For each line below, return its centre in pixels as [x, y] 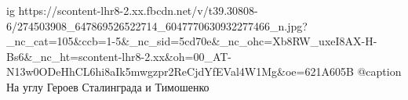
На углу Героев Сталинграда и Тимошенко [108, 86]
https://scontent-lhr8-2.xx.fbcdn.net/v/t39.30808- [138, 10]
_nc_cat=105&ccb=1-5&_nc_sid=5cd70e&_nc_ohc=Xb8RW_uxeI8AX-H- [192, 41]
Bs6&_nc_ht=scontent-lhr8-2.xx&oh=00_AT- [119, 56]
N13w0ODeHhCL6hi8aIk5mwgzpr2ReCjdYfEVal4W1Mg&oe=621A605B [180, 71]
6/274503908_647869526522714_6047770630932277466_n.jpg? [157, 25]
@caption [379, 71]
